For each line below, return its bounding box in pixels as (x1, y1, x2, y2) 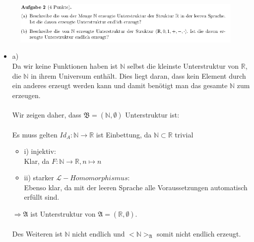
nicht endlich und (72, 228, 125, 239)
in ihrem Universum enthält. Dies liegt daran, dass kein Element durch (31, 70, 246, 81)
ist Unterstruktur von (30, 209, 96, 219)
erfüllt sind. (24, 192, 60, 202)
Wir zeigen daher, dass (12, 109, 81, 120)
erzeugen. (12, 90, 41, 100)
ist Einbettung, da (96, 129, 152, 139)
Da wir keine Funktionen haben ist (12, 60, 118, 71)
